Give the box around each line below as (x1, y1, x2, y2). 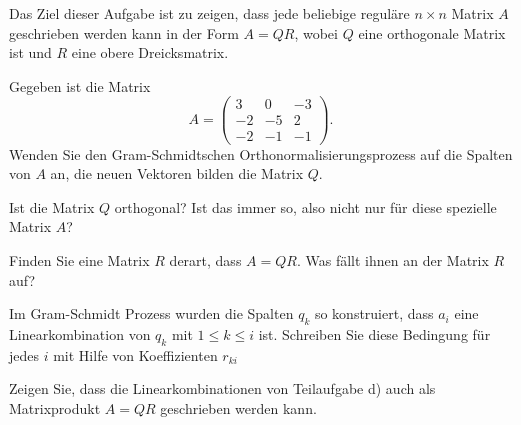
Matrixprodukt (9, 397, 101, 418)
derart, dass (169, 249, 242, 270)
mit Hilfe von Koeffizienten (53, 344, 218, 365)
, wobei (294, 22, 338, 43)
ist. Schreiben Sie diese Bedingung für (258, 323, 491, 344)
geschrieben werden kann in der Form (9, 22, 239, 43)
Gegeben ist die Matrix (9, 75, 151, 96)
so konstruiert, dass (314, 303, 434, 324)
